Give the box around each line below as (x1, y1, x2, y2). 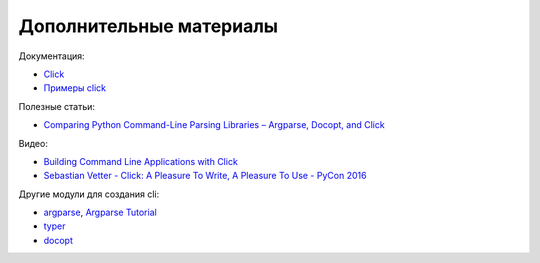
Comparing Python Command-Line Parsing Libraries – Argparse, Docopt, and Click (43, 119, 385, 131)
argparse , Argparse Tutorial (43, 206, 157, 219)
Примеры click (43, 82, 107, 94)
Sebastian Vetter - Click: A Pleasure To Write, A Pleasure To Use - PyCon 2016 (43, 170, 367, 182)
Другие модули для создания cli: (18, 188, 160, 200)
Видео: (18, 137, 49, 149)
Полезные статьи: (18, 100, 95, 112)
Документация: (18, 50, 85, 62)
